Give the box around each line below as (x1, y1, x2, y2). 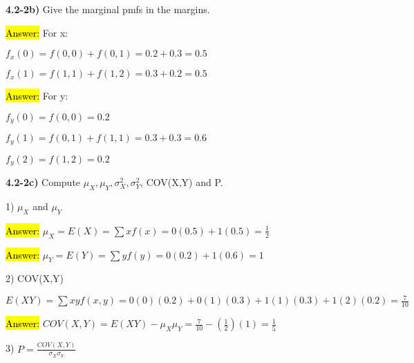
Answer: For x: (6, 25, 68, 39)
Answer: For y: (6, 89, 68, 103)
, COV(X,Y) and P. (140, 175, 223, 189)
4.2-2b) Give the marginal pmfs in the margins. (6, 2, 210, 16)
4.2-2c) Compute (6, 175, 81, 189)
